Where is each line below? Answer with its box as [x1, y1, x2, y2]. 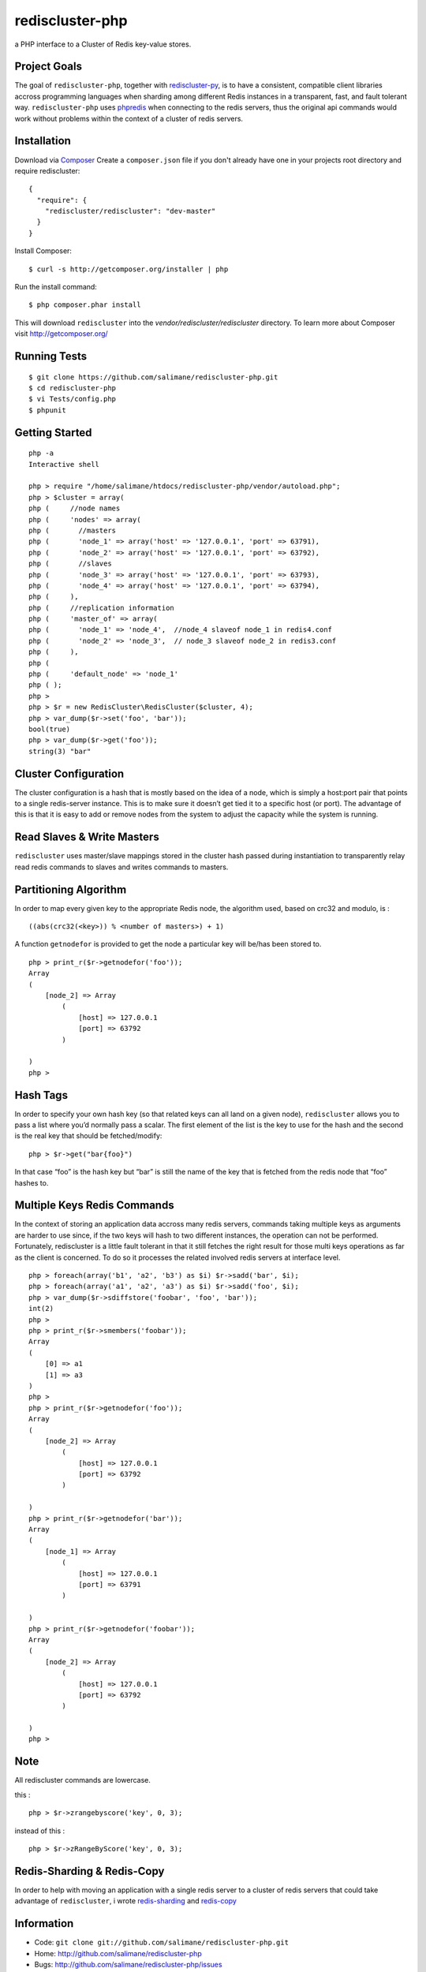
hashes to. [14, 1178, 49, 1187]
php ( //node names [28, 504, 121, 513]
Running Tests [14, 349, 87, 363]
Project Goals [14, 60, 83, 73]
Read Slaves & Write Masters [14, 831, 159, 844]
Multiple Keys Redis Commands [14, 1199, 174, 1212]
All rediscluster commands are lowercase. [14, 1776, 151, 1785]
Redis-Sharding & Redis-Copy [14, 1864, 165, 1877]
